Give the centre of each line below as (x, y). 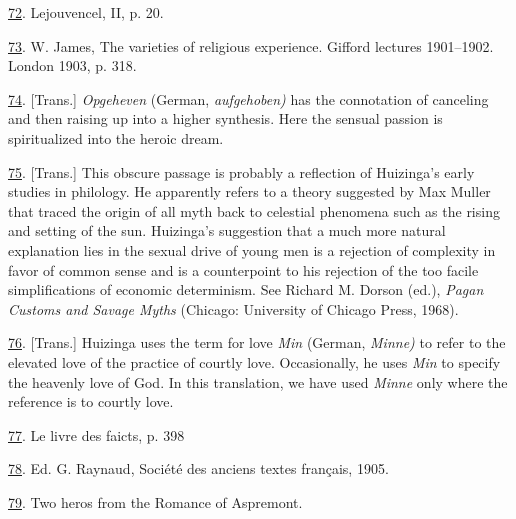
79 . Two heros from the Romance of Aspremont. (155, 501)
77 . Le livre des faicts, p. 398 (96, 434)
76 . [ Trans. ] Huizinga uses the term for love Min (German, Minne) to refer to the (257, 342)
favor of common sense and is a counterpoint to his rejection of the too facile (243, 269)
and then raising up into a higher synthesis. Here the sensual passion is (225, 118)
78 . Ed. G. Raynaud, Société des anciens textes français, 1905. (198, 468)
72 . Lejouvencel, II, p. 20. (86, 12)
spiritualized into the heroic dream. (116, 137)
